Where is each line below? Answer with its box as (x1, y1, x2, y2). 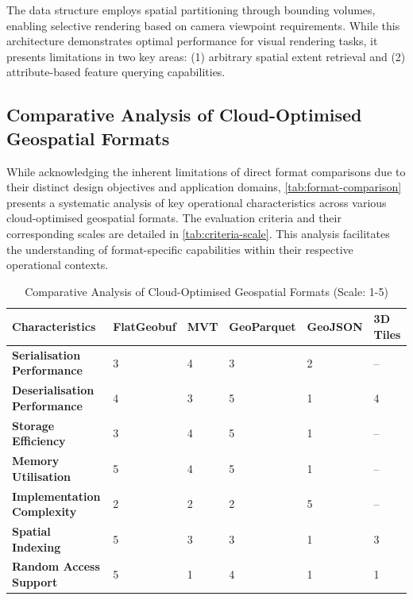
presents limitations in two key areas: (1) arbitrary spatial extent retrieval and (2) (6, 48, 406, 64)
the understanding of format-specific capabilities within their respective (6, 240, 353, 257)
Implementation (12, 487, 101, 504)
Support (12, 573, 58, 590)
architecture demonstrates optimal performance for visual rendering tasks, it (6, 33, 378, 49)
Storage (12, 417, 55, 433)
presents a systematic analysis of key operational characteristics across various (6, 194, 387, 210)
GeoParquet (229, 318, 296, 335)
